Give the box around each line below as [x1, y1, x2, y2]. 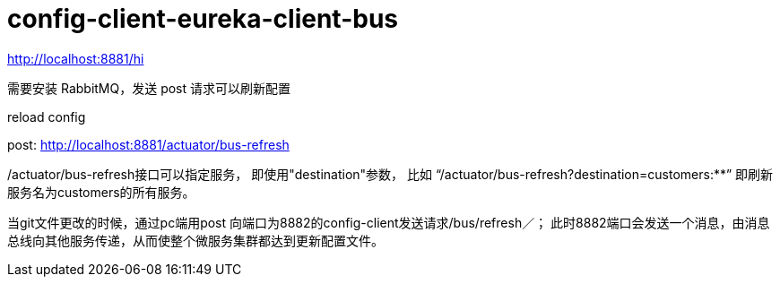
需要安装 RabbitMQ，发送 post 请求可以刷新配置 [7, 80, 291, 96]
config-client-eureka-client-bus [7, 4, 398, 34]
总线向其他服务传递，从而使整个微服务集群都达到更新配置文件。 [7, 232, 384, 248]
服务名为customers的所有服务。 [7, 184, 195, 200]
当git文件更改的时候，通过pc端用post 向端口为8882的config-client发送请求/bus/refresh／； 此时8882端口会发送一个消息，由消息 [7, 214, 770, 230]
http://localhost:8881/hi [7, 50, 144, 66]
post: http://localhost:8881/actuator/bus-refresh [7, 136, 290, 152]
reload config [7, 108, 86, 125]
